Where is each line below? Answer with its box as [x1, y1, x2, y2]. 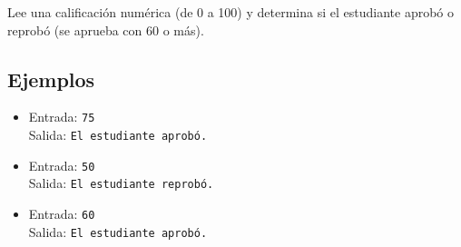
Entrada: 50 [28, 155, 95, 174]
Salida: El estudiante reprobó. [28, 173, 214, 193]
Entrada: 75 [28, 107, 95, 126]
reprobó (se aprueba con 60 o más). [7, 20, 204, 39]
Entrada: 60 [28, 204, 95, 223]
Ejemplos [7, 64, 95, 93]
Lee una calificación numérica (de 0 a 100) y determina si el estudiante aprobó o [7, 3, 454, 21]
